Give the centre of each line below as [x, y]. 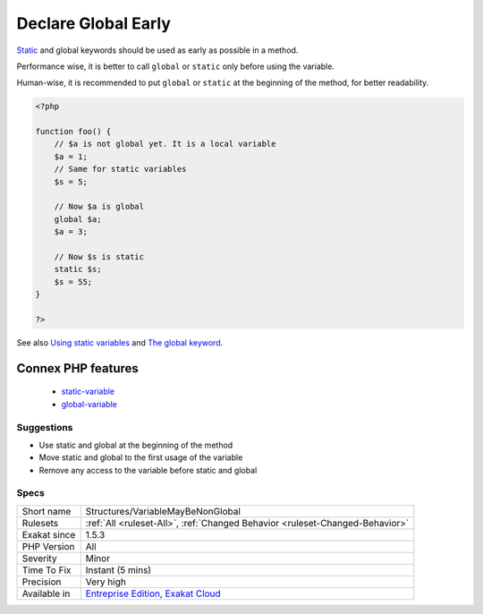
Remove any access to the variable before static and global [148, 470]
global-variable [89, 404]
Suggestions [45, 427]
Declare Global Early [94, 23]
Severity [39, 558]
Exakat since [49, 534]
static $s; [78, 269]
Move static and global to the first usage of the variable [141, 457]
